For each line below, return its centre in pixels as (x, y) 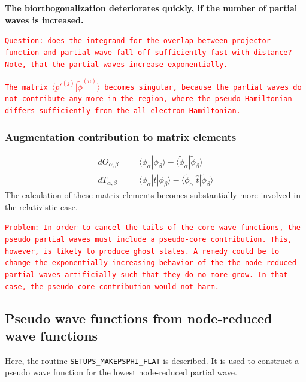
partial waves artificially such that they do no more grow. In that (146, 275)
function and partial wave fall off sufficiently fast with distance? (149, 52)
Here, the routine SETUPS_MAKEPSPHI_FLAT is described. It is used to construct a (152, 360)
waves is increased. (44, 19)
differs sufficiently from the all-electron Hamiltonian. (123, 111)
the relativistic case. (41, 206)
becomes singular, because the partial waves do (203, 87)
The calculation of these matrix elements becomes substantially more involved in (153, 195)
